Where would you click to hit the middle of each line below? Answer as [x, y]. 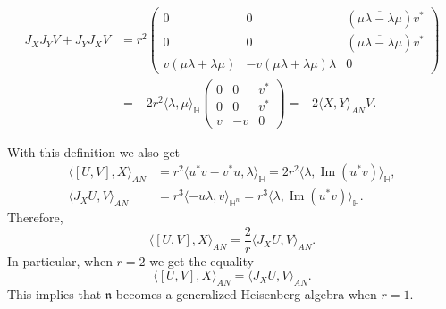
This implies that [55, 294]
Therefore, [35, 217]
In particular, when [60, 260]
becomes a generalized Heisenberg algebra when [246, 294]
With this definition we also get [94, 151]
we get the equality [202, 260]
